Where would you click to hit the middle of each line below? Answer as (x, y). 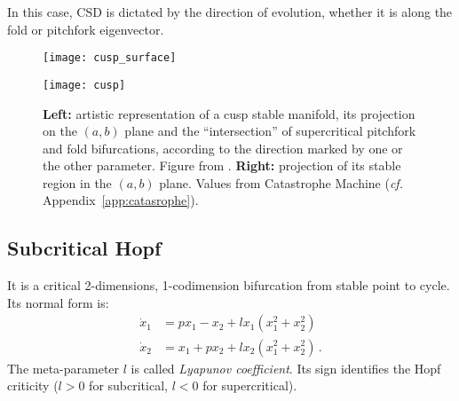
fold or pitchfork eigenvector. (86, 29)
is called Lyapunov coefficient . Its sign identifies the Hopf (286, 368)
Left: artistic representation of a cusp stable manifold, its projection (229, 113)
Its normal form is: (58, 302)
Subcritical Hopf (84, 248)
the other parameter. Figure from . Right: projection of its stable (222, 165)
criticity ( (33, 385)
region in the (77, 182)
